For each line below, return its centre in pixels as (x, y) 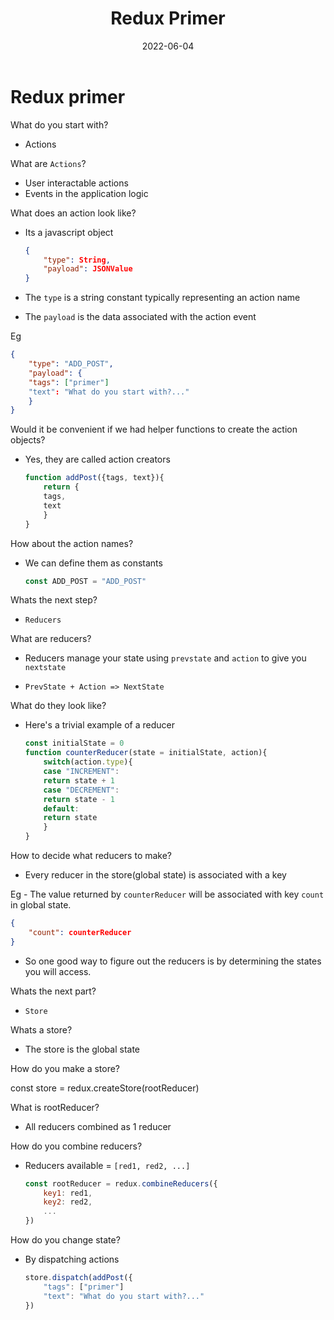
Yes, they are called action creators (97, 459)
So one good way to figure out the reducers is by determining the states (173, 961)
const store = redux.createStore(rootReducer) (105, 1088)
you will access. (58, 971)
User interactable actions (76, 183)
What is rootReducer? (55, 1107)
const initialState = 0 (74, 743)
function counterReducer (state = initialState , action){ (146, 753)
